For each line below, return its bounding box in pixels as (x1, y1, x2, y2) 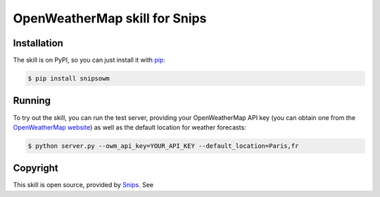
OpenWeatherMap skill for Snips (13, 11, 207, 26)
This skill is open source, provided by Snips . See (13, 181, 154, 189)
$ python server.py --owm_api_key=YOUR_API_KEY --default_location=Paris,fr (27, 142, 299, 150)
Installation (13, 37, 63, 49)
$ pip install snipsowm (27, 74, 110, 83)
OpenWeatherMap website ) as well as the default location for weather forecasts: (13, 123, 246, 131)
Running (13, 95, 51, 107)
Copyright (13, 162, 59, 175)
